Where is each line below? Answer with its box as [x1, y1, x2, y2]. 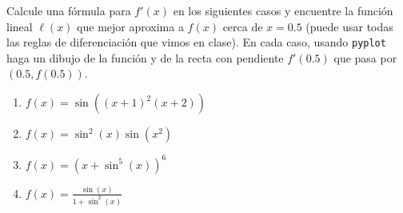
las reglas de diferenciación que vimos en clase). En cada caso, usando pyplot [6, 34, 386, 50]
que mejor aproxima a [77, 18, 184, 34]
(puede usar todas [305, 18, 393, 34]
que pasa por [333, 49, 397, 66]
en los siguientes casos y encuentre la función [173, 2, 393, 18]
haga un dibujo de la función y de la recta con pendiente [6, 49, 284, 66]
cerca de [222, 18, 263, 34]
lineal [6, 18, 33, 34]
